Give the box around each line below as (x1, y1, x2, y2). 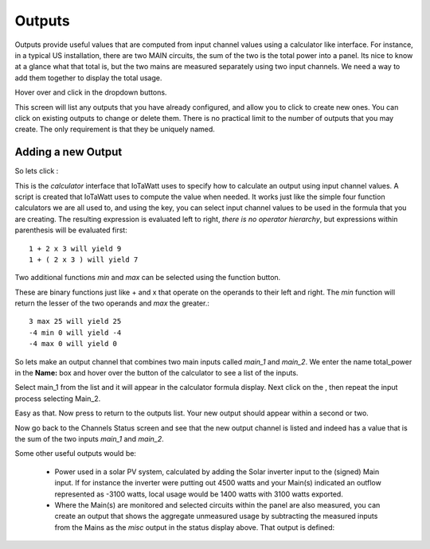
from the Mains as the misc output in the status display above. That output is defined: (54, 522, 335, 532)
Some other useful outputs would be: (14, 449, 137, 458)
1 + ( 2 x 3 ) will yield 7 (29, 255, 139, 264)
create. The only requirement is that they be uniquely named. (14, 124, 215, 134)
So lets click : (14, 166, 59, 176)
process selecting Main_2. (14, 394, 101, 403)
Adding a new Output (14, 146, 123, 159)
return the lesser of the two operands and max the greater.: (14, 298, 210, 308)
